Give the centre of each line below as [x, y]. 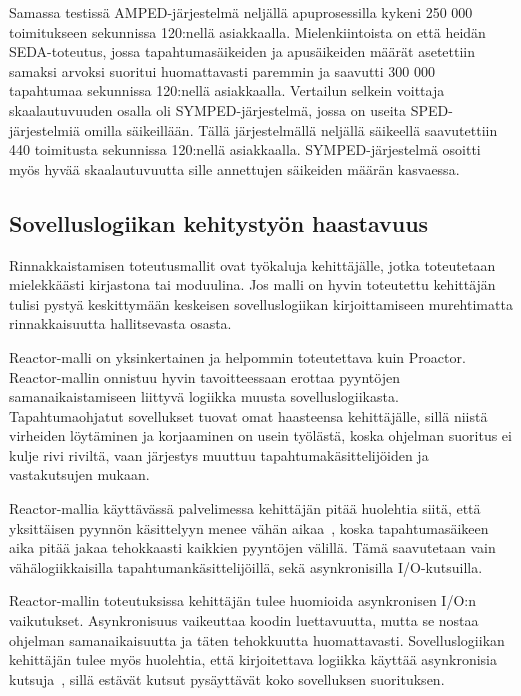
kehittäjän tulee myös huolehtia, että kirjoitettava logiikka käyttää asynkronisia [253, 659]
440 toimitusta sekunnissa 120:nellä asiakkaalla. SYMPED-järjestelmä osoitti [245, 149]
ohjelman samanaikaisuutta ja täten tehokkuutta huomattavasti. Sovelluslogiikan [257, 639]
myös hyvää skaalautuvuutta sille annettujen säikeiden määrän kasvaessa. [234, 168]
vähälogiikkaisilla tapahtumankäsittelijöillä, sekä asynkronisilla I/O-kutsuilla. [246, 566]
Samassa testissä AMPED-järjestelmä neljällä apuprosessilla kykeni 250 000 [241, 12]
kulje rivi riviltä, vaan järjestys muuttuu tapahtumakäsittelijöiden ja [219, 454]
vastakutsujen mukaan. [79, 474]
